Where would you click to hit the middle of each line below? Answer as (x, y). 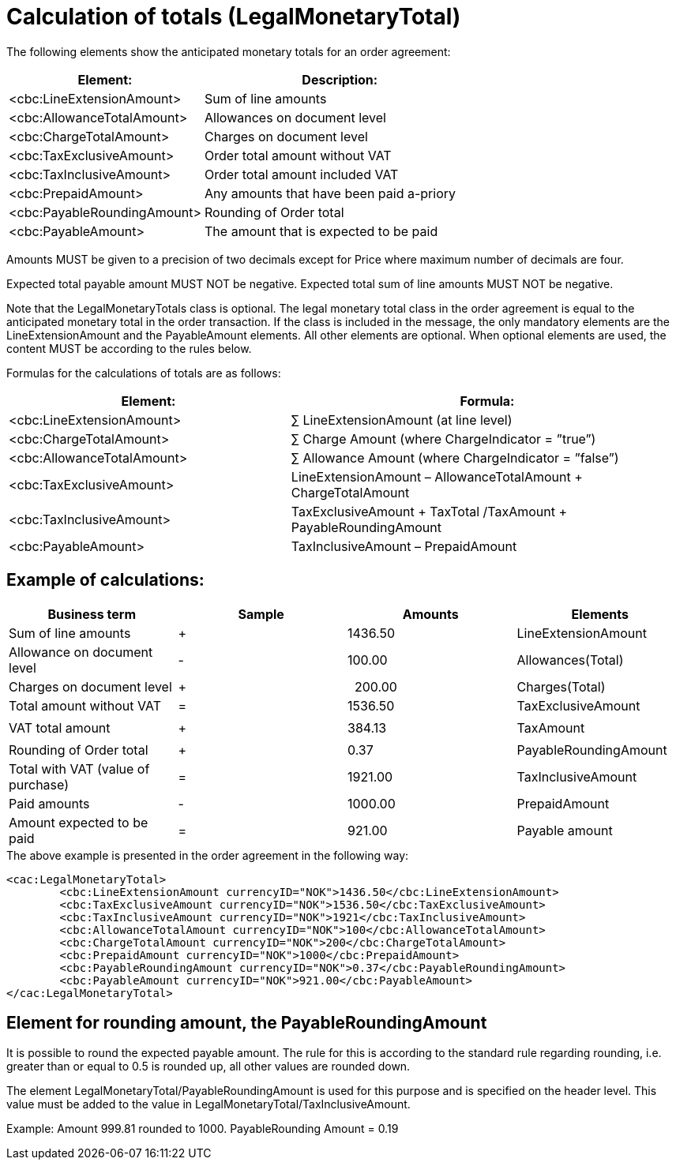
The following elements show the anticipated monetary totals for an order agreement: (229, 51)
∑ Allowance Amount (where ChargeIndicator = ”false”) (455, 457)
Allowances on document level (295, 117)
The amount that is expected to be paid (321, 231)
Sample (261, 614)
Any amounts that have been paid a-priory (330, 193)
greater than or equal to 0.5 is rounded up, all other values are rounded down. (208, 1067)
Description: (340, 79)
